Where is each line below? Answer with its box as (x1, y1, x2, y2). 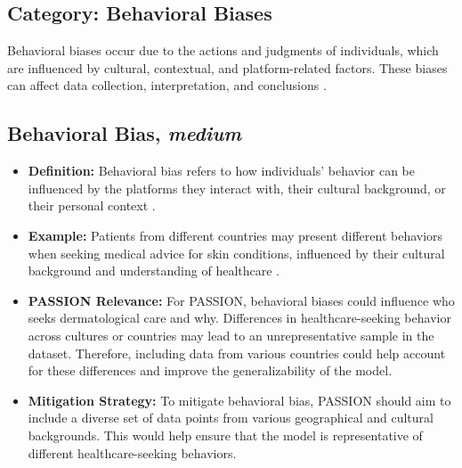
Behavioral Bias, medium (7, 119, 242, 147)
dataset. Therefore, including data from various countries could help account (28, 343, 446, 362)
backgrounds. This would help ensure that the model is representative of (28, 425, 423, 444)
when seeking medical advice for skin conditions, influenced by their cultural (28, 243, 445, 262)
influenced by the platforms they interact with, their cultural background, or (28, 178, 446, 197)
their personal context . (28, 196, 156, 215)
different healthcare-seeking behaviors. (28, 443, 237, 462)
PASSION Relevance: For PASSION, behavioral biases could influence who (28, 291, 455, 309)
